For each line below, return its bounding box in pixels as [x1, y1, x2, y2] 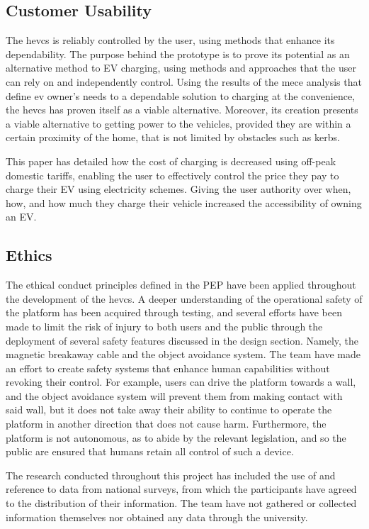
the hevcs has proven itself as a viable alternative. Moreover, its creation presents [6, 102, 358, 117]
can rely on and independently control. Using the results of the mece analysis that [6, 74, 362, 89]
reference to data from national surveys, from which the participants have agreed [6, 481, 357, 496]
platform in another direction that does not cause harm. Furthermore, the [6, 416, 327, 431]
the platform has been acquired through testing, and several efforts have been [6, 305, 342, 320]
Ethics [6, 244, 52, 266]
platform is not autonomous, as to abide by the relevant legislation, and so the [6, 430, 346, 445]
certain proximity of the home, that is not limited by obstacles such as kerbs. [6, 130, 340, 145]
